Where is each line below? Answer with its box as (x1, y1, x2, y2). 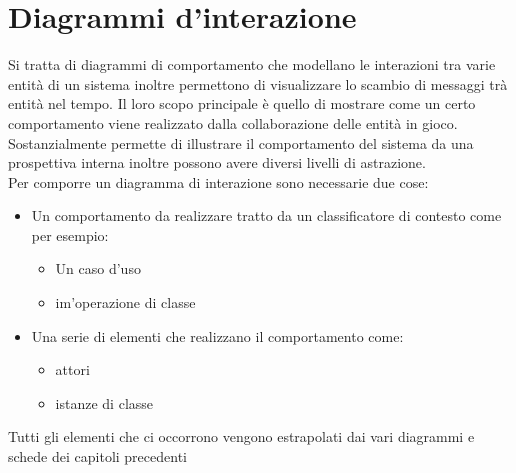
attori (55, 359, 90, 380)
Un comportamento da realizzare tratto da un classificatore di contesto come (31, 205, 502, 226)
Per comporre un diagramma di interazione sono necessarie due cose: (8, 171, 429, 192)
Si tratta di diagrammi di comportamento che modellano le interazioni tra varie (8, 54, 496, 75)
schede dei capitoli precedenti (8, 446, 187, 467)
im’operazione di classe (55, 292, 196, 313)
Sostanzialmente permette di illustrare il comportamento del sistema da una (8, 132, 474, 153)
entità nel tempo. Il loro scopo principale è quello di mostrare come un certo (8, 93, 476, 114)
